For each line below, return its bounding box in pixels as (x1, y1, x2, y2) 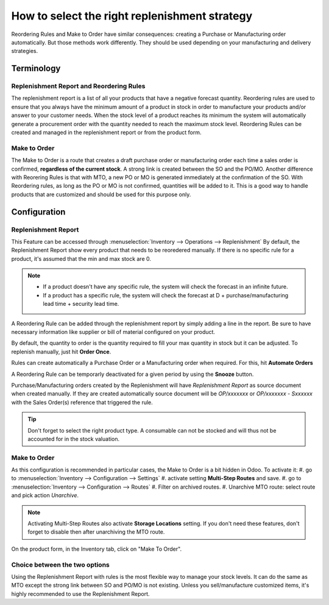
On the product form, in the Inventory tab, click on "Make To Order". (11, 545, 182, 553)
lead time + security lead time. (43, 300, 119, 308)
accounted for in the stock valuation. (27, 435, 120, 442)
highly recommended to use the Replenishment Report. (11, 590, 150, 597)
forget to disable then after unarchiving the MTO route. (27, 528, 165, 536)
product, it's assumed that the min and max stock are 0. (11, 255, 152, 262)
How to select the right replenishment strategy (11, 9, 253, 23)
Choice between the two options (11, 561, 110, 569)
